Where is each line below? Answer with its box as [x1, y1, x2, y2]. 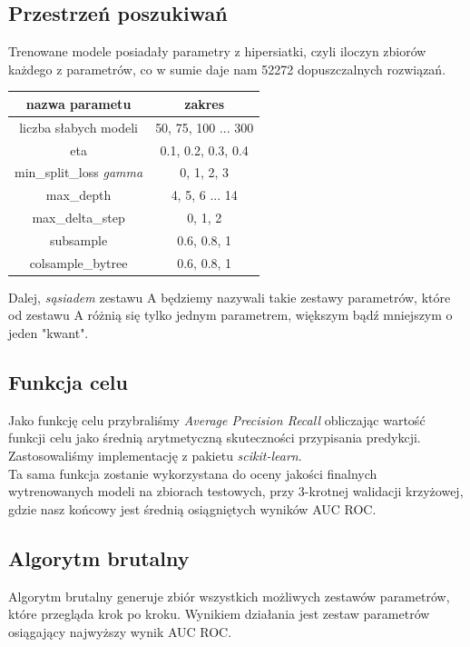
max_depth [45, 185, 112, 204]
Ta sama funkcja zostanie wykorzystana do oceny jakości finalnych [8, 463, 377, 483]
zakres [184, 94, 225, 113]
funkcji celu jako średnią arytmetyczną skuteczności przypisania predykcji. [8, 428, 421, 447]
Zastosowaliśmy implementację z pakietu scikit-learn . [8, 446, 302, 465]
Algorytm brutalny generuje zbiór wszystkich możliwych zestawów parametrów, [8, 586, 450, 605]
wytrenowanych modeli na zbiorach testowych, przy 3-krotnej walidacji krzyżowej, [8, 482, 464, 501]
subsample [49, 230, 108, 249]
